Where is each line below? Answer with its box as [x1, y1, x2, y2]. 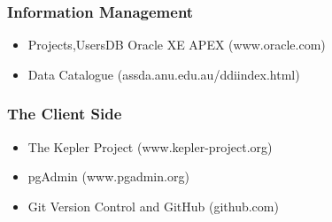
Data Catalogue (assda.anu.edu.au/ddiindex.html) [27, 65, 300, 83]
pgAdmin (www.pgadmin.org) [27, 167, 189, 186]
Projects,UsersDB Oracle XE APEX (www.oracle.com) [27, 35, 326, 54]
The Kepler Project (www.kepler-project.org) [27, 137, 273, 156]
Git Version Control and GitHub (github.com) [27, 196, 279, 215]
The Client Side [7, 103, 122, 125]
